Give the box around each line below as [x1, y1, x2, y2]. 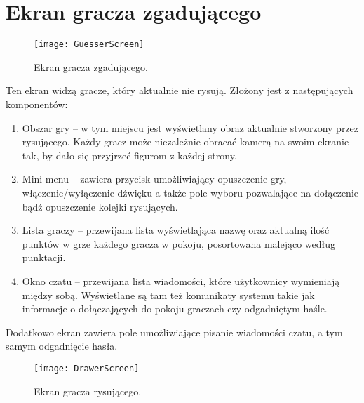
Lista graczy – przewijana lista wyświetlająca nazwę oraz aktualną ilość [22, 223, 330, 237]
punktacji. [22, 250, 66, 265]
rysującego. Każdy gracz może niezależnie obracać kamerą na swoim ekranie [22, 134, 349, 149]
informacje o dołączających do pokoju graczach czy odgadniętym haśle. [22, 301, 328, 316]
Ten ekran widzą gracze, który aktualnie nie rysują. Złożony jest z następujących [6, 83, 353, 98]
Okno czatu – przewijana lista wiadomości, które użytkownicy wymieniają [22, 273, 340, 288]
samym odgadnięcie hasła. [6, 338, 118, 353]
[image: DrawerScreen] [34, 363, 140, 374]
